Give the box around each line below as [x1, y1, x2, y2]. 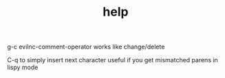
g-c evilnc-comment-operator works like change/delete [7, 42, 165, 51]
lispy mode [7, 63, 39, 72]
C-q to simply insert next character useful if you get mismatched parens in [7, 56, 218, 64]
